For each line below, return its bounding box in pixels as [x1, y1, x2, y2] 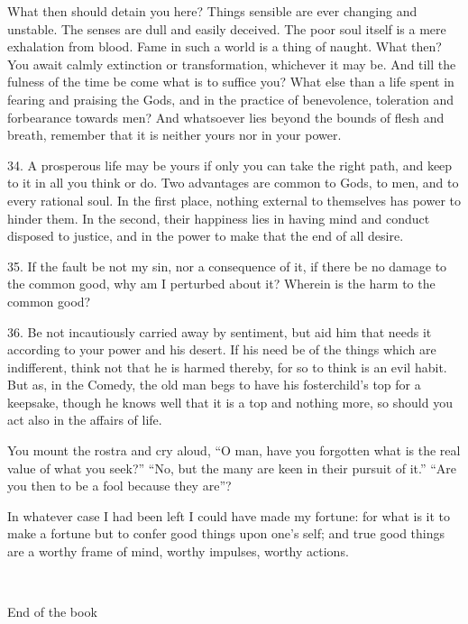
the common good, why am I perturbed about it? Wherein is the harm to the [7, 274, 436, 293]
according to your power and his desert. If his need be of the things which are [7, 340, 436, 359]
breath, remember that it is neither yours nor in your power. [7, 125, 342, 144]
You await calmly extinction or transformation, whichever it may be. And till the [7, 54, 456, 73]
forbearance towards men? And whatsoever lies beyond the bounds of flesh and [7, 107, 445, 126]
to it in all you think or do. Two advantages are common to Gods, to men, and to [7, 173, 459, 192]
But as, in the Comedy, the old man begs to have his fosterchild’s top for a [7, 375, 421, 394]
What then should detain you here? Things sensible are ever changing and [7, 2, 418, 20]
